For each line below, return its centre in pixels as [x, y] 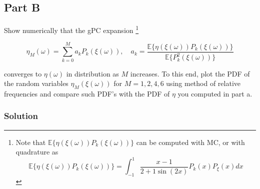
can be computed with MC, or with [190, 142]
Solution [21, 116]
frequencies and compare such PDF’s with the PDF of [87, 93]
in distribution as [92, 73]
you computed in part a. [215, 93]
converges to [23, 73]
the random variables [36, 83]
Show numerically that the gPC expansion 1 [71, 29]
